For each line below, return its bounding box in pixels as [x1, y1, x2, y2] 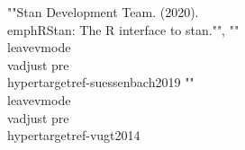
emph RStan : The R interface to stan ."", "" [7, 20, 240, 39]
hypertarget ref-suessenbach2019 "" [7, 73, 195, 92]
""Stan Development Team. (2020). [7, 3, 199, 21]
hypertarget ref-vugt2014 [7, 126, 141, 145]
